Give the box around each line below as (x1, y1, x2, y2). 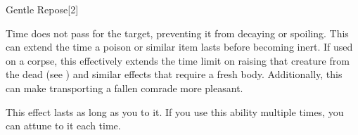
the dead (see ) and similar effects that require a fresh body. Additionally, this (6, 67, 343, 82)
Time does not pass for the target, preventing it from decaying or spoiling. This (6, 25, 349, 40)
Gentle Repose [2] (6, 2, 79, 16)
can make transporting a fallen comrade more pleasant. (6, 80, 243, 95)
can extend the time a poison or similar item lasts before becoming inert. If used (6, 39, 353, 54)
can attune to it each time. (6, 118, 121, 133)
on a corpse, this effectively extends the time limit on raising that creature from (6, 53, 350, 67)
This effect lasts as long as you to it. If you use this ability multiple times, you (6, 104, 344, 119)
